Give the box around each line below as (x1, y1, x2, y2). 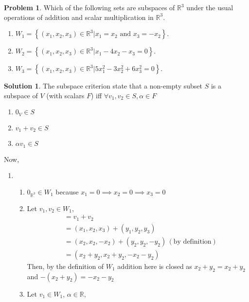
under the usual (186, 2, 233, 12)
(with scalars (46, 90, 85, 100)
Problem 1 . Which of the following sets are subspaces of (4, 2, 175, 12)
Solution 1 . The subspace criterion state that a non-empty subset (4, 81, 202, 91)
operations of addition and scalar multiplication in (4, 12, 154, 22)
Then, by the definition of (27, 261, 104, 271)
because (55, 186, 79, 196)
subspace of (4, 90, 38, 100)
